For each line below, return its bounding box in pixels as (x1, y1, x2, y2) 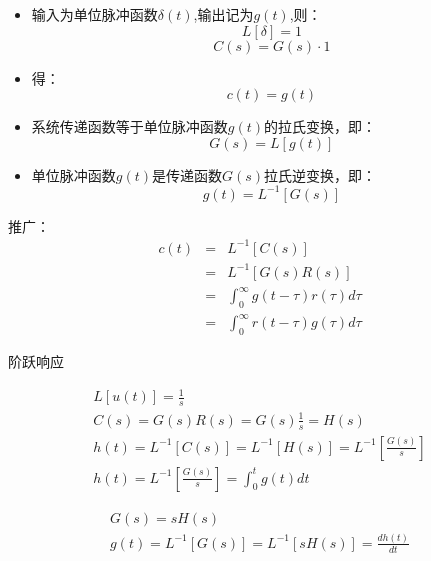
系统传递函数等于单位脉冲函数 (31, 116, 228, 137)
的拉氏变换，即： (264, 116, 377, 137)
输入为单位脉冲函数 (31, 4, 158, 24)
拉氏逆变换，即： (264, 164, 377, 185)
